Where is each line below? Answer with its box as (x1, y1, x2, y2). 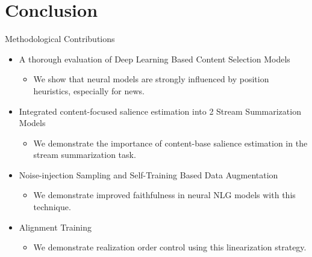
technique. (33, 201, 71, 213)
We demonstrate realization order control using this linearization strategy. (33, 241, 307, 253)
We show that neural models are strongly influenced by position (33, 73, 269, 85)
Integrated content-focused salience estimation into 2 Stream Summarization (19, 104, 301, 117)
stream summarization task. (33, 148, 136, 161)
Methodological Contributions (5, 32, 115, 45)
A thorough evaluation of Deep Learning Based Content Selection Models (19, 52, 290, 65)
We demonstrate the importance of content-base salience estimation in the (33, 136, 308, 149)
